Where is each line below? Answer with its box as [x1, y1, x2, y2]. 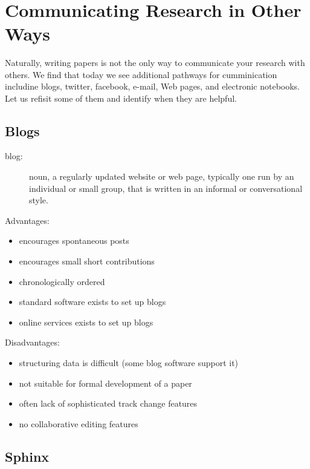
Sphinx [5, 447, 50, 465]
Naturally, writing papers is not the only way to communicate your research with [5, 56, 305, 68]
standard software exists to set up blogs [19, 295, 166, 308]
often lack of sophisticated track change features [19, 397, 198, 410]
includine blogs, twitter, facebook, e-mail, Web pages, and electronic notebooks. [5, 80, 300, 93]
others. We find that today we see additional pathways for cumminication [5, 68, 277, 80]
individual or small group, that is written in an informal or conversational [29, 182, 303, 194]
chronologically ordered [19, 275, 105, 287]
